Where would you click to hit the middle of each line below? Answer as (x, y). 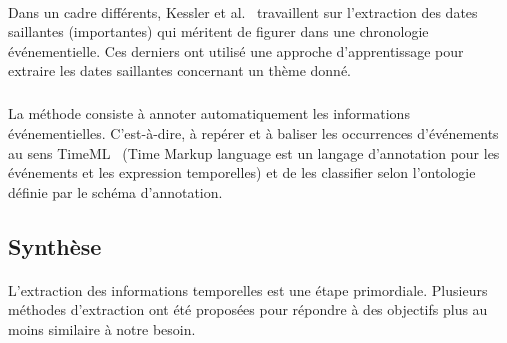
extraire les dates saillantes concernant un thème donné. (180, 70)
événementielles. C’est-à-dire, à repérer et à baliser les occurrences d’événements (253, 132)
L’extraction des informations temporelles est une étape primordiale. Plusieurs (248, 289)
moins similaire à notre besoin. (102, 328)
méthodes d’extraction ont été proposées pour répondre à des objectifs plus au (248, 309)
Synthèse (55, 245)
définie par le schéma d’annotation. (115, 191)
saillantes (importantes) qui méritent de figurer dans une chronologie (218, 31)
